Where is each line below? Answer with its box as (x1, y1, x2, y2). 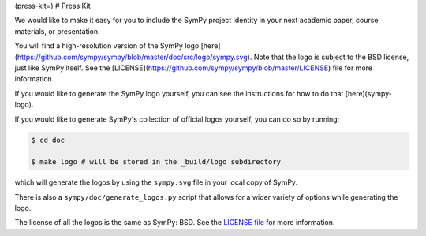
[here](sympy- (345, 88, 392, 98)
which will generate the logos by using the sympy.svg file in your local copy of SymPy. (14, 178, 298, 187)
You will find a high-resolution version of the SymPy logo (14, 41, 200, 51)
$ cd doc (31, 135, 65, 144)
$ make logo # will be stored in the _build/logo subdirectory (31, 158, 282, 167)
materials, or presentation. (14, 26, 100, 36)
